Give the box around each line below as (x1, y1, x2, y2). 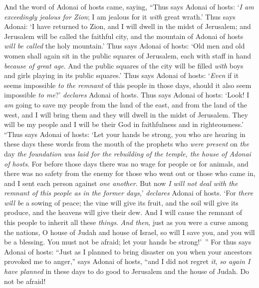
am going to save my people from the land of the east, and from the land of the (4, 99, 248, 109)
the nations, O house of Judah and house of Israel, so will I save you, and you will (4, 226, 255, 237)
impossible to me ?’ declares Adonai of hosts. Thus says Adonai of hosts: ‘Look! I (4, 89, 250, 100)
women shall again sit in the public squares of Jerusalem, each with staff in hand (4, 50, 251, 60)
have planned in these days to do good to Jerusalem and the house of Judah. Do (4, 266, 250, 276)
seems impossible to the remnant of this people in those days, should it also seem (4, 79, 252, 90)
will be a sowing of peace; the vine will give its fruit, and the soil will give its (4, 197, 239, 207)
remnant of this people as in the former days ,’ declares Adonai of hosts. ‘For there (4, 187, 254, 198)
